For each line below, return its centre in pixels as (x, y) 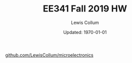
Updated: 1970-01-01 (85, 32)
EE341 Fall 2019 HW (85, 9)
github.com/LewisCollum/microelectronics (49, 55)
